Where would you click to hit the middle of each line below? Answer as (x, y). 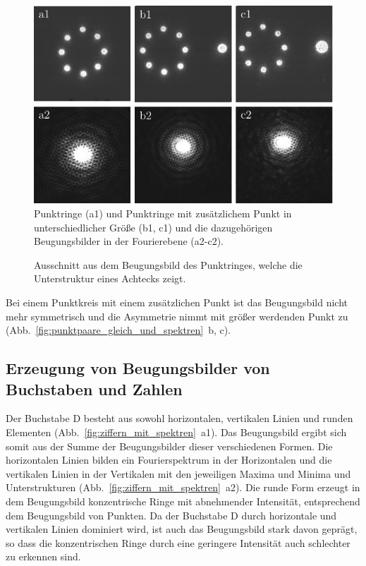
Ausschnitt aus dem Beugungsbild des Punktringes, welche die (168, 264)
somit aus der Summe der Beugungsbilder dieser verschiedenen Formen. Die (169, 446)
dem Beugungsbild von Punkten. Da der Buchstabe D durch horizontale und (171, 515)
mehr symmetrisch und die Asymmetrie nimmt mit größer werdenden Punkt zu (177, 316)
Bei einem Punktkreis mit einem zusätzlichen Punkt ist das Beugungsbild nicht (177, 302)
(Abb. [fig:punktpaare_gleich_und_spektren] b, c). (118, 330)
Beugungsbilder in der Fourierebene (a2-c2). (129, 241)
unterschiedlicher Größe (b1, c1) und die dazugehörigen (153, 227)
